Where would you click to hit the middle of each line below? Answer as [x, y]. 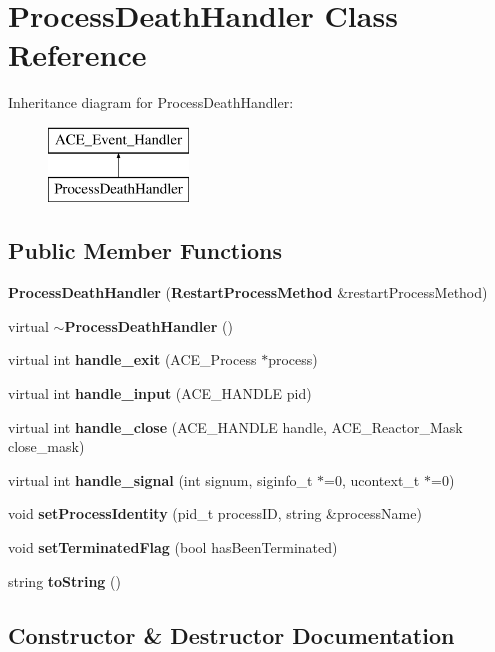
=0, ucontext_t [372, 479]
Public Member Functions [145, 250]
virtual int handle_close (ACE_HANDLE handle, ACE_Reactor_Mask [235, 426]
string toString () [64, 580]
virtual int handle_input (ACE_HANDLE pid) [160, 393]
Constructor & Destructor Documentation [231, 634]
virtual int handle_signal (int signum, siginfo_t [160, 479]
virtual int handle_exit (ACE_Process [132, 359]
